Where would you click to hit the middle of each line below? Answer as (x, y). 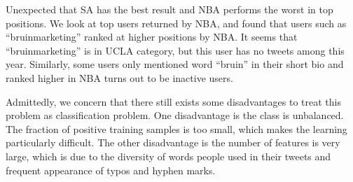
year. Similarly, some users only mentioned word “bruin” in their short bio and (175, 64)
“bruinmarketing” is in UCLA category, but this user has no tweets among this (175, 50)
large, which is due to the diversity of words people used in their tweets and (168, 156)
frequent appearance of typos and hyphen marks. (111, 170)
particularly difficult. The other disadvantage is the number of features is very (173, 142)
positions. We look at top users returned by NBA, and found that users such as (176, 23)
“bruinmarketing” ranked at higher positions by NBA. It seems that (152, 37)
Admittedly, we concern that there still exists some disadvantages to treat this (173, 101)
